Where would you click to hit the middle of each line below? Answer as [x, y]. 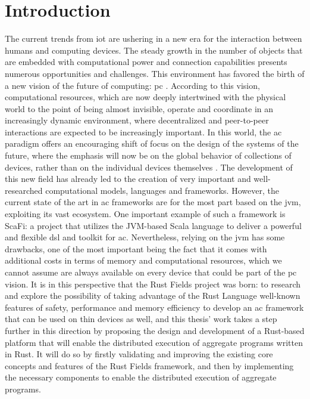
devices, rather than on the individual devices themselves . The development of [149, 167]
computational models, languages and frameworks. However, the [162, 190]
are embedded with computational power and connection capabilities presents [146, 62]
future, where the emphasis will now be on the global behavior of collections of [148, 155]
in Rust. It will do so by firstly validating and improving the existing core [139, 354]
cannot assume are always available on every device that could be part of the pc [151, 272]
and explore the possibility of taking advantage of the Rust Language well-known [153, 296]
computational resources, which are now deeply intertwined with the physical [145, 97]
